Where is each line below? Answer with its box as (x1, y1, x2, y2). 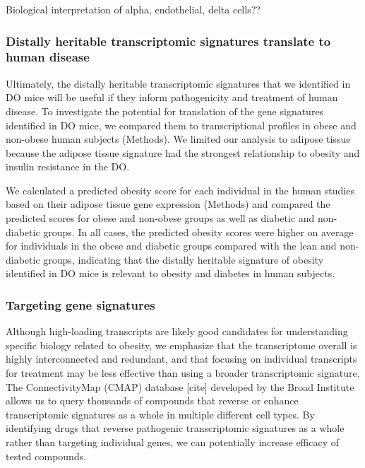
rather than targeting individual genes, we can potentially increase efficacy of (6, 435, 340, 450)
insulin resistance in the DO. (6, 159, 130, 174)
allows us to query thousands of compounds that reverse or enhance (6, 393, 299, 408)
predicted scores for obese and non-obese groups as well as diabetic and (6, 211, 315, 226)
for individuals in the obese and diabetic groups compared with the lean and (6, 238, 337, 253)
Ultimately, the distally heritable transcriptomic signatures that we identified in (6, 76, 351, 90)
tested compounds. (6, 448, 87, 463)
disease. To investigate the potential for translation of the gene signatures (6, 103, 324, 118)
